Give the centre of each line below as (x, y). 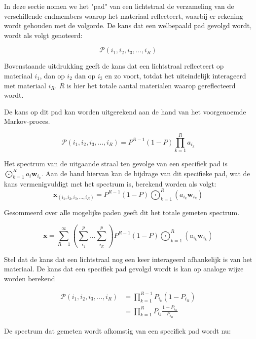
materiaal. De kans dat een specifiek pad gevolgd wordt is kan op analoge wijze (124, 269)
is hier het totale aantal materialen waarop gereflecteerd (151, 85)
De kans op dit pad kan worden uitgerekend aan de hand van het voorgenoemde (125, 111)
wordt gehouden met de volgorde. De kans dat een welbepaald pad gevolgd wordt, (128, 25)
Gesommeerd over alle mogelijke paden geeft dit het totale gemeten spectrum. (122, 212)
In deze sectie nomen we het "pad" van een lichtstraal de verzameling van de (119, 6)
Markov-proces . (27, 121)
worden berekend (30, 278)
